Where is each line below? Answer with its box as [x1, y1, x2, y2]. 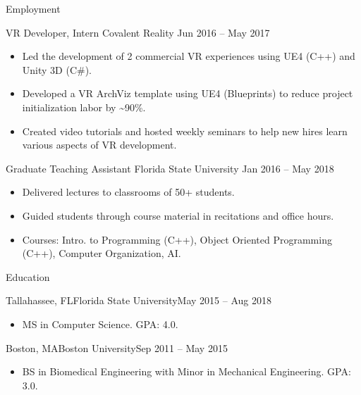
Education [6, 269, 50, 284]
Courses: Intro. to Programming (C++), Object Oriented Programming [22, 232, 332, 246]
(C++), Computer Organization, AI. [22, 246, 181, 261]
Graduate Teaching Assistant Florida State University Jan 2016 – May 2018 [6, 161, 334, 175]
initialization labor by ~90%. [22, 99, 146, 114]
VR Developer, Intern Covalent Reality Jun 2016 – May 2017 [6, 25, 270, 39]
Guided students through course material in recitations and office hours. [22, 208, 334, 222]
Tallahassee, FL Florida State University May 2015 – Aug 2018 [6, 293, 271, 308]
